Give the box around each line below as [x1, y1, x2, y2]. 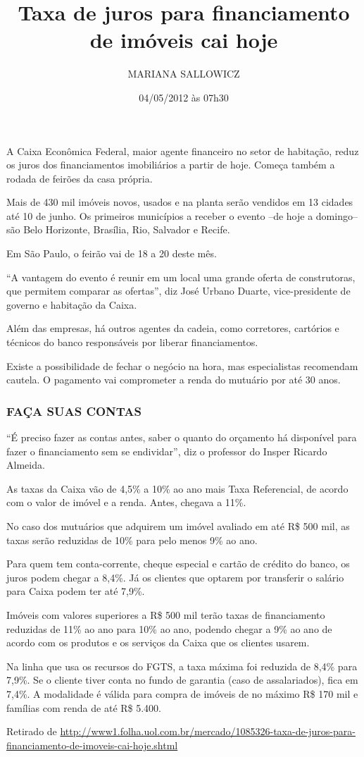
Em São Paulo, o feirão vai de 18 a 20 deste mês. [6, 246, 217, 261]
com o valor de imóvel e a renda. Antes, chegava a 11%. [6, 495, 246, 510]
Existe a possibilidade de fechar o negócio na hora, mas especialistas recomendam [6, 358, 358, 373]
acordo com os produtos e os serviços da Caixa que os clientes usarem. [6, 635, 310, 650]
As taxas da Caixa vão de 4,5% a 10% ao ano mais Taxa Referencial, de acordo [6, 481, 349, 496]
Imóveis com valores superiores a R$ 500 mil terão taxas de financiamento [6, 607, 325, 622]
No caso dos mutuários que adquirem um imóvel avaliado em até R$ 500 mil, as [6, 519, 350, 533]
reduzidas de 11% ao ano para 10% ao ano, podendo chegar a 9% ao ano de [6, 621, 332, 636]
